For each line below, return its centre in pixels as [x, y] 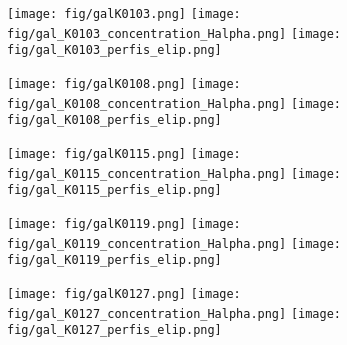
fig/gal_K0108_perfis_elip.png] [114, 120]
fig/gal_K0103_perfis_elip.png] [114, 50]
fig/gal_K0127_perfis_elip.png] [114, 330]
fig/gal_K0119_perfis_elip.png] [114, 260]
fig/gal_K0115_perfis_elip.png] [114, 190]
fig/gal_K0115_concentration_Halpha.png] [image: [174, 173]
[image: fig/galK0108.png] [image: [124, 83]
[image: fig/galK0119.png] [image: [124, 223]
